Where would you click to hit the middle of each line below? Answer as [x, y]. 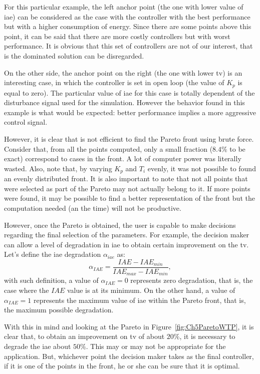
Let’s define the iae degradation [53, 254]
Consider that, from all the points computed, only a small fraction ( [108, 148]
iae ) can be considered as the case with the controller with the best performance [127, 16]
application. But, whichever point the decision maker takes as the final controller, [129, 356]
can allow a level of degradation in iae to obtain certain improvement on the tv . [126, 244]
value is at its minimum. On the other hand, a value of [151, 290]
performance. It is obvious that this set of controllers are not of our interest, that [128, 46]
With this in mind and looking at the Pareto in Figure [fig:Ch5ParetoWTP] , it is [129, 326]
